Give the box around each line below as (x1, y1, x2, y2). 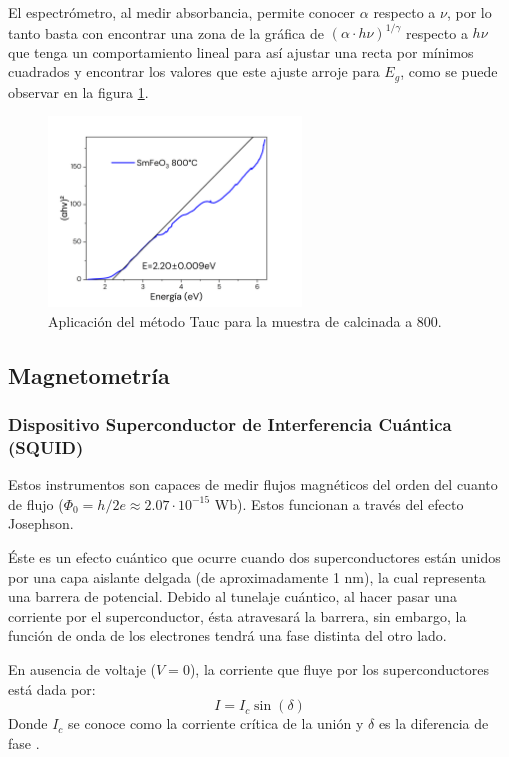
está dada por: (8, 678, 96, 699)
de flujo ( (8, 493, 64, 514)
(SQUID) (8, 434, 84, 459)
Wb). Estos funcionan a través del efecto (214, 493, 464, 514)
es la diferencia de (378, 713, 489, 734)
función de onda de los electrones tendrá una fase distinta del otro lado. (8, 625, 447, 646)
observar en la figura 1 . (8, 81, 149, 102)
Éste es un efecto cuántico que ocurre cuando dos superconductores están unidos (8, 547, 501, 567)
